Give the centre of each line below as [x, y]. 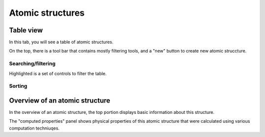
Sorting [18, 86]
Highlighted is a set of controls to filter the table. [58, 73]
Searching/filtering [32, 64]
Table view [26, 30]
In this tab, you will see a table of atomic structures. [61, 42]
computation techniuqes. [34, 128]
